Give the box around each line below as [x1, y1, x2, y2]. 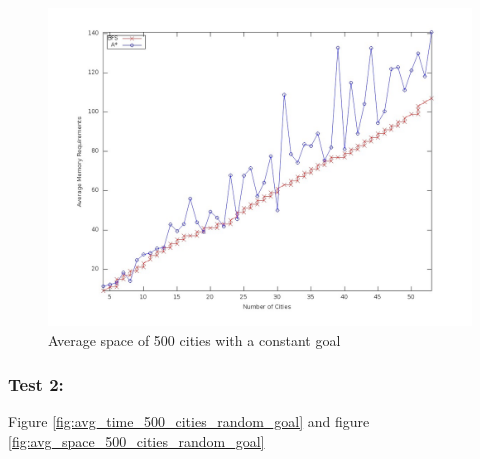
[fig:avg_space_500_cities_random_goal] [8, 431, 265, 451]
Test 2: [8, 372, 64, 397]
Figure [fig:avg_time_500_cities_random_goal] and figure [8, 411, 370, 432]
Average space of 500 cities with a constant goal [48, 329, 341, 350]
